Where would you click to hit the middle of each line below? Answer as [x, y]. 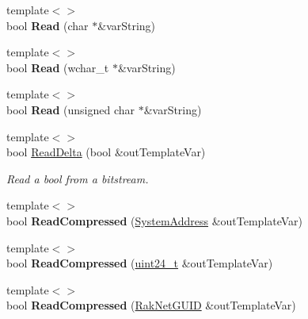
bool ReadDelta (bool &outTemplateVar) [106, 152]
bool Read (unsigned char [70, 109]
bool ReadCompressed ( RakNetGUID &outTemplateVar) [151, 305]
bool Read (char [48, 25]
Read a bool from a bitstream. [78, 178]
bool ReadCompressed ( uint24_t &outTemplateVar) [140, 263]
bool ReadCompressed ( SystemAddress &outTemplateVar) [155, 220]
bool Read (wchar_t [58, 67]
